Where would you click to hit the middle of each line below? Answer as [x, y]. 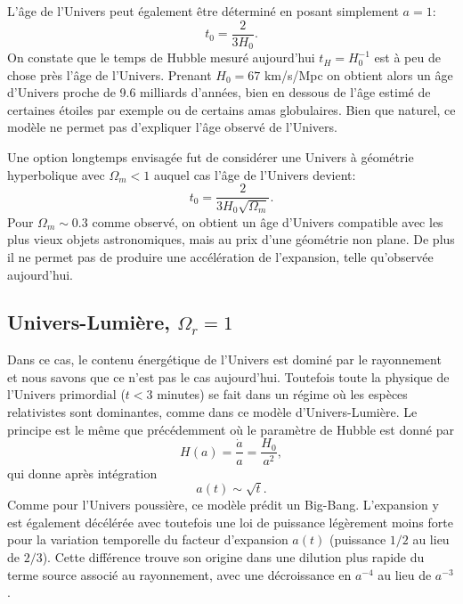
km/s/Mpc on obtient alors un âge [358, 74]
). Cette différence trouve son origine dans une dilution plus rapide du [233, 557]
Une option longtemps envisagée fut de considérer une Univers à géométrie [211, 157]
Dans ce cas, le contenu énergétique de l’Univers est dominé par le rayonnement [224, 359]
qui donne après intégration [82, 473]
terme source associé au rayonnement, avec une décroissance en [179, 574]
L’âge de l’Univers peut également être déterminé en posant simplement [203, 11]
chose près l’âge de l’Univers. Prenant [110, 74]
